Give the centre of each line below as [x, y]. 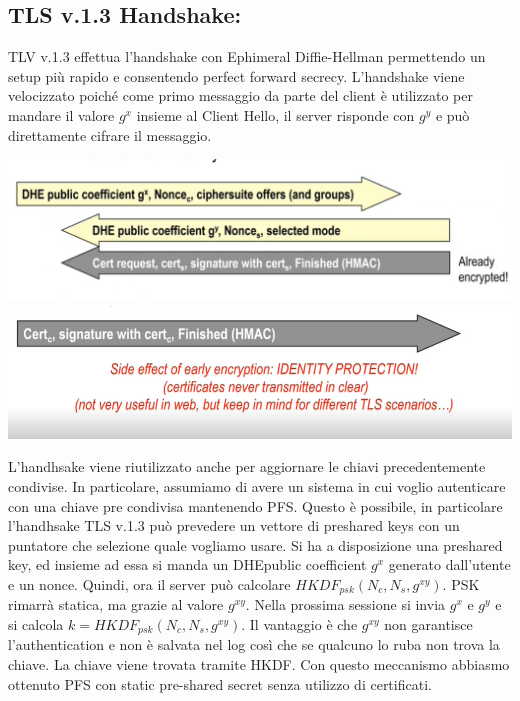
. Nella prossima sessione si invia [345, 604]
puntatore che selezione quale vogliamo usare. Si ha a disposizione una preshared [255, 544]
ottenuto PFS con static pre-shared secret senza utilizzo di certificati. [220, 683]
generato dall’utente [449, 564]
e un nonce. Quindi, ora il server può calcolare [149, 583]
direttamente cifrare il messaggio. [110, 134]
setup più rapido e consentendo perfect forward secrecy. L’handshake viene [236, 75]
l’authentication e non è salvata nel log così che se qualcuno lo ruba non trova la [254, 644]
